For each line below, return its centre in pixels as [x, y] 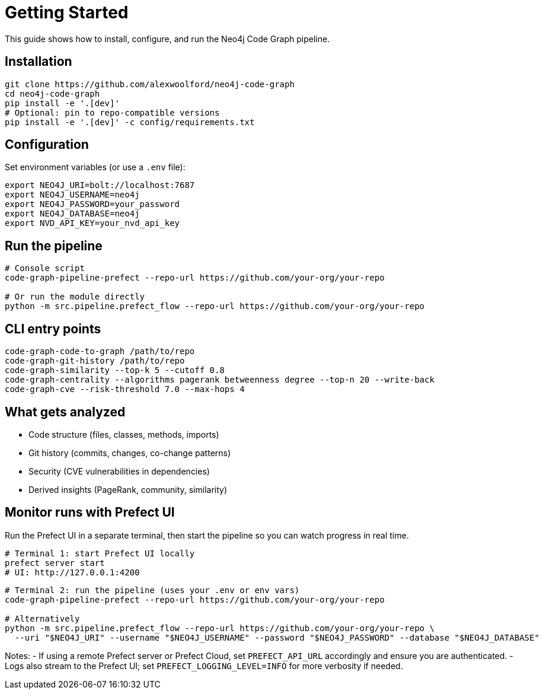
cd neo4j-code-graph [52, 93]
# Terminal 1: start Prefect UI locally [100, 553]
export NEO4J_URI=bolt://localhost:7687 [100, 185]
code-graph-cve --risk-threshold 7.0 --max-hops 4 [125, 389]
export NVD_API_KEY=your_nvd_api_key [92, 223]
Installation [39, 62]
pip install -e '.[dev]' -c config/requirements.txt [130, 122]
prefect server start [55, 563]
